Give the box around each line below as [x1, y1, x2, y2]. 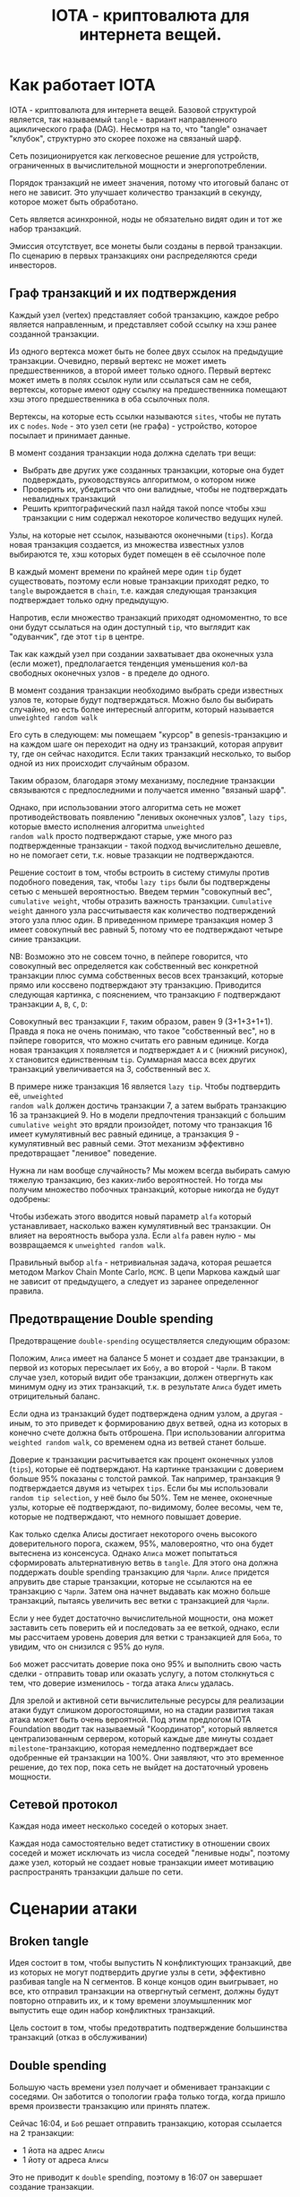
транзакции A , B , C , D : [9, 999, 88, 1009]
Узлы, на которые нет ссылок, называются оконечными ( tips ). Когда [9, 530, 273, 541]
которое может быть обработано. [9, 196, 139, 207]
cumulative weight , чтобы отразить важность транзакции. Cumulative [9, 895, 273, 906]
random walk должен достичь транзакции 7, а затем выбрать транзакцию [9, 1100, 287, 1111]
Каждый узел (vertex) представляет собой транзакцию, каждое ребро [9, 309, 279, 320]
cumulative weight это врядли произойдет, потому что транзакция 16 [9, 1119, 273, 1129]
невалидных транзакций [21, 493, 116, 504]
